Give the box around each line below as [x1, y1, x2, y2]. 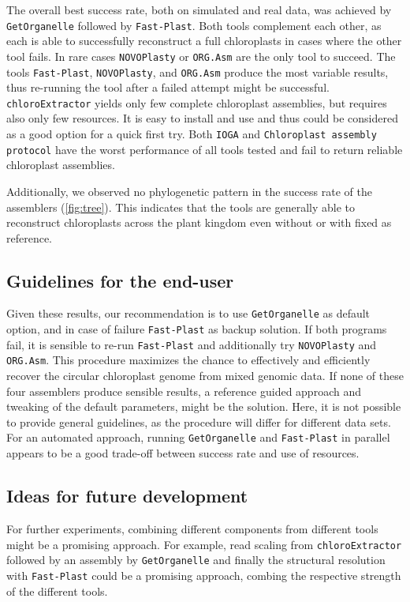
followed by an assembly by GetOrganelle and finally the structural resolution [6, 551, 386, 568]
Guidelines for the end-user [6, 268, 234, 292]
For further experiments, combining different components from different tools [6, 520, 378, 536]
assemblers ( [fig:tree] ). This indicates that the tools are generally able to [6, 198, 355, 215]
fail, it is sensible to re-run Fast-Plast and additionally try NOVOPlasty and [6, 336, 377, 352]
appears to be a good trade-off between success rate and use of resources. [6, 445, 360, 461]
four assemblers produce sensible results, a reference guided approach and [6, 382, 361, 399]
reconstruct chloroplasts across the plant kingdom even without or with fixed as [6, 214, 392, 231]
